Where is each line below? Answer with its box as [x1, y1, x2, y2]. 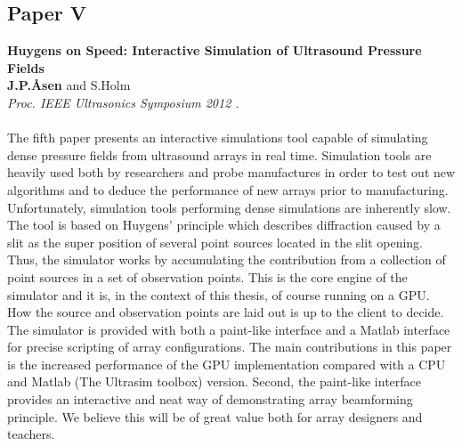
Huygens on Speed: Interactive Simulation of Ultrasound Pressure [7, 41, 422, 60]
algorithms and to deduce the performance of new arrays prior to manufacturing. [7, 180, 449, 199]
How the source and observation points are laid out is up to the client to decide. [7, 303, 444, 321]
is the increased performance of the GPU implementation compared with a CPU [7, 354, 446, 373]
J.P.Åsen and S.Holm [7, 76, 131, 94]
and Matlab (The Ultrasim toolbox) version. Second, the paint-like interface [7, 372, 422, 391]
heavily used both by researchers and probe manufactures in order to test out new [7, 163, 456, 182]
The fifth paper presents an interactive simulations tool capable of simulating [7, 128, 428, 147]
